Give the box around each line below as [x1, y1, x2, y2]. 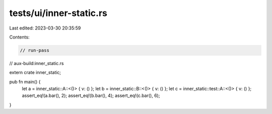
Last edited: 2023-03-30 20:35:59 [9, 25, 81, 31]
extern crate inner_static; [9, 69, 61, 75]
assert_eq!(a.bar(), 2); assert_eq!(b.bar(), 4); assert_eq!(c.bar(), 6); [22, 92, 160, 98]
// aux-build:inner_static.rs [9, 60, 64, 66]
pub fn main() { [9, 78, 41, 84]
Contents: [9, 34, 30, 40]
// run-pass [20, 47, 50, 53]
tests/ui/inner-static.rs [9, 7, 108, 18]
